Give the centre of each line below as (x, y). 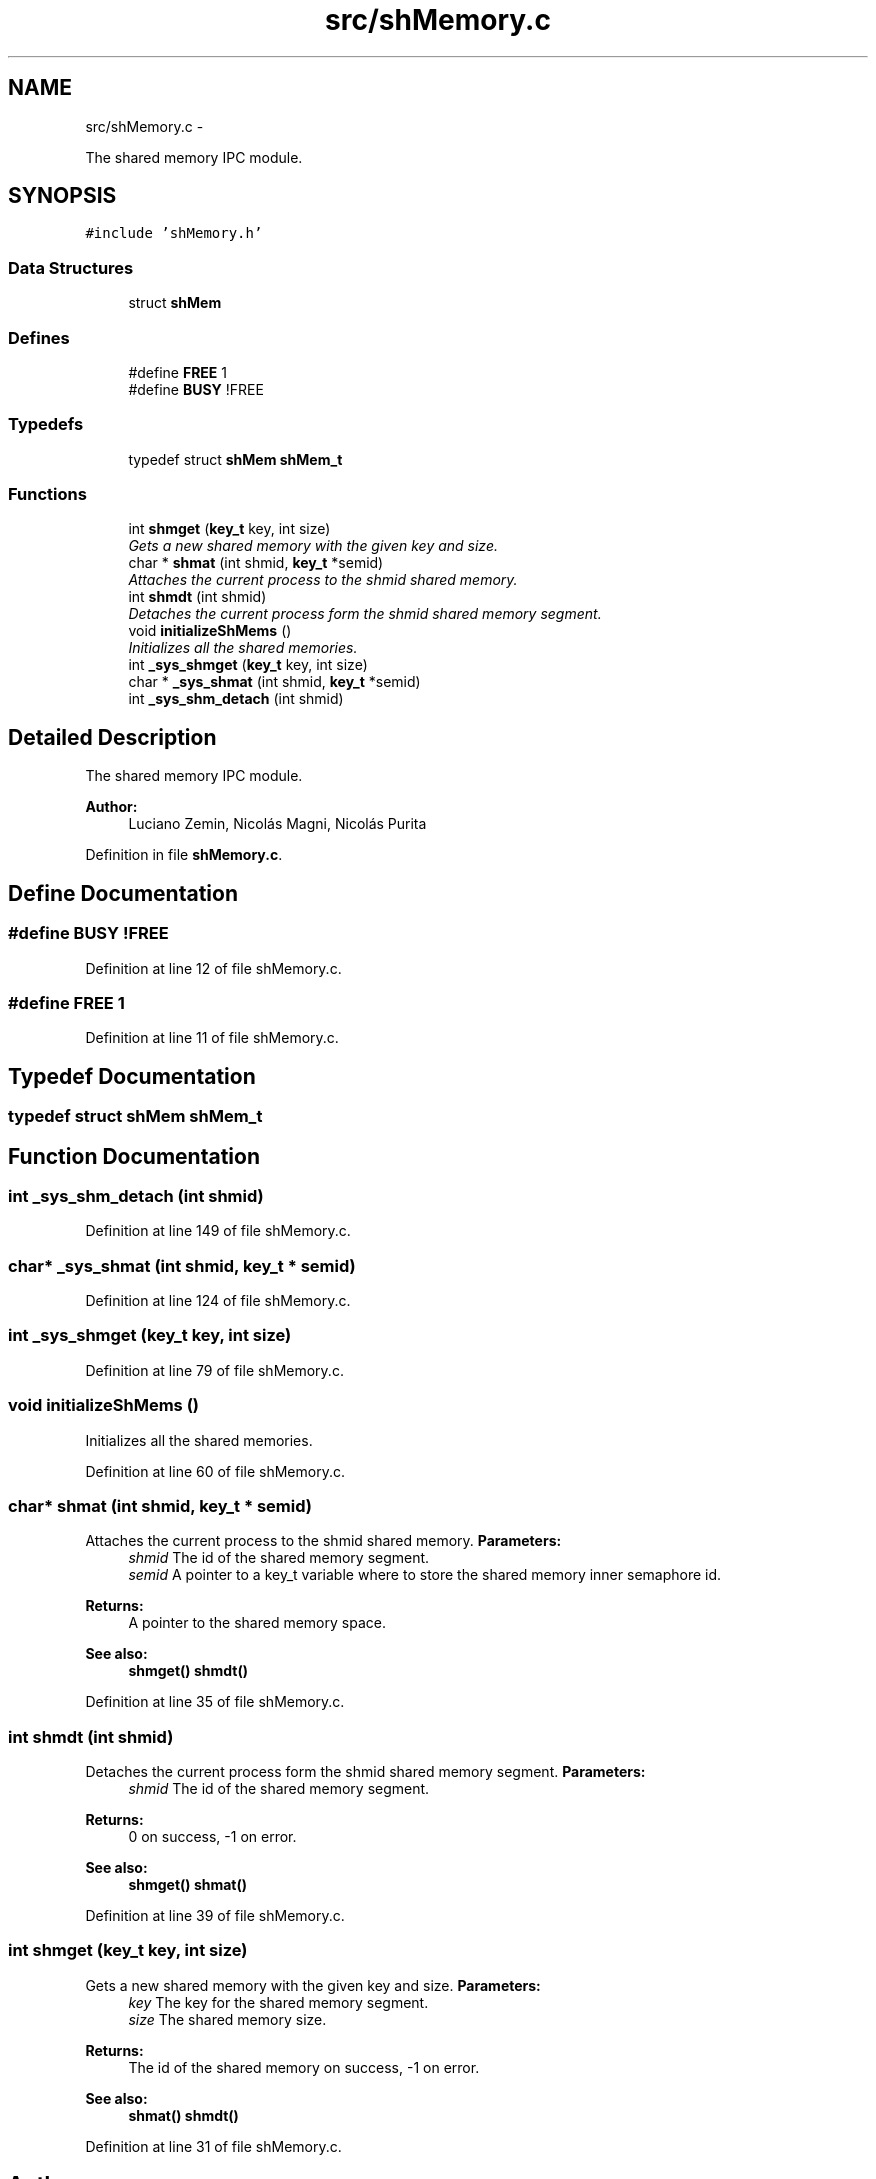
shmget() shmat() (188, 1885)
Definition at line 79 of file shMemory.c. (214, 1370)
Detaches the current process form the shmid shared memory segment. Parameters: (365, 1772)
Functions (47, 494)
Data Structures (71, 267)
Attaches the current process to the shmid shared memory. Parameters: (323, 1541)
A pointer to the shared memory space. (257, 1623)
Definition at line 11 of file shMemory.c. (212, 1038)
